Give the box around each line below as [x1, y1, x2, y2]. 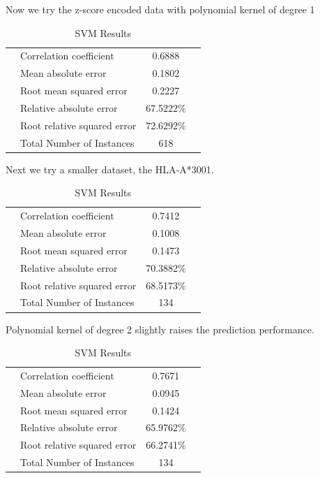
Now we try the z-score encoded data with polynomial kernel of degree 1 [6, 2, 315, 16]
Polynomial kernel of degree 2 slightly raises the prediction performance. [6, 321, 314, 336]
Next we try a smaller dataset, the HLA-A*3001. [6, 161, 214, 176]
